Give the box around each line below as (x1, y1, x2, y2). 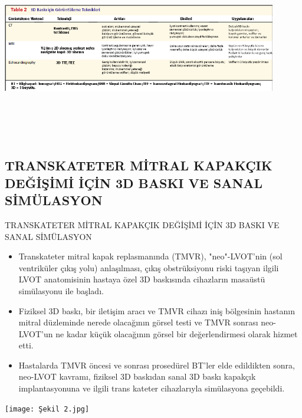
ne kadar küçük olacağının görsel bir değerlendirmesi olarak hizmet (55, 327, 298, 340)
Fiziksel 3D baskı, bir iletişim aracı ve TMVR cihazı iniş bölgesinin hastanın (18, 304, 295, 317)
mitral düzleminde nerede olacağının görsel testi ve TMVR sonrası (18, 316, 258, 328)
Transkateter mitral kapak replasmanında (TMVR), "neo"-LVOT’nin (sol (18, 250, 283, 262)
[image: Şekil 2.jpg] (5, 404, 90, 413)
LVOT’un (18, 327, 53, 340)
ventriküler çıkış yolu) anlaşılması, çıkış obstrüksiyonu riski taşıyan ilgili (18, 261, 279, 274)
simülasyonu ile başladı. (18, 284, 104, 297)
